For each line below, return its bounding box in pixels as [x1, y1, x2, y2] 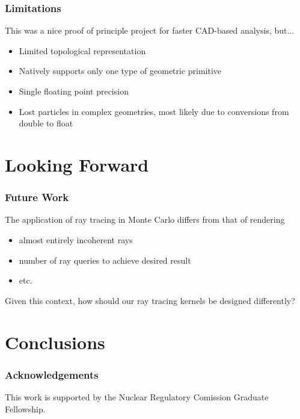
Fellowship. [5, 402, 46, 415]
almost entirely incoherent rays [19, 233, 133, 246]
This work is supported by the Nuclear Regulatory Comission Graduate [5, 390, 269, 403]
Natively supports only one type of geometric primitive [19, 64, 222, 77]
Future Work [5, 190, 69, 205]
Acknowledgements [5, 367, 99, 382]
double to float [19, 117, 73, 129]
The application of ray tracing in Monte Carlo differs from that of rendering [5, 213, 285, 226]
